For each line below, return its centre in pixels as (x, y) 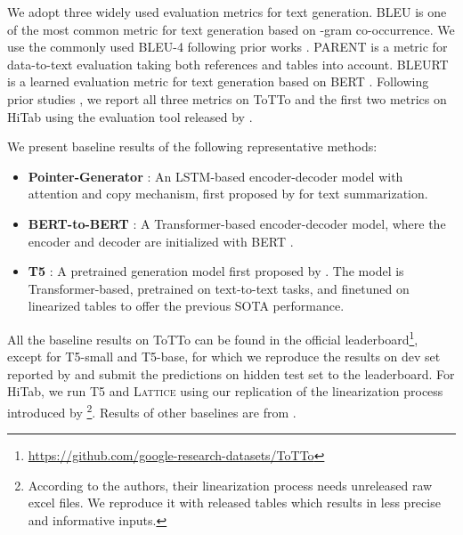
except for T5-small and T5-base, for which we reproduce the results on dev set (224, 357)
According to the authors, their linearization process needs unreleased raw (230, 485)
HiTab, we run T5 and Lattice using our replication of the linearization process (225, 391)
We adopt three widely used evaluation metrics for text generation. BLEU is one (227, 12)
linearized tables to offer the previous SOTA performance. (186, 306)
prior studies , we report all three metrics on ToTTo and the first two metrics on (227, 98)
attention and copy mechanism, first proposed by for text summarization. (228, 194)
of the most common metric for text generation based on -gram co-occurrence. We (231, 29)
